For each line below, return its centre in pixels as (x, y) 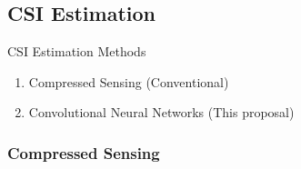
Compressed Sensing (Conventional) (129, 81)
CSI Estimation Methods (77, 51)
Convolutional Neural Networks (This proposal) (161, 112)
